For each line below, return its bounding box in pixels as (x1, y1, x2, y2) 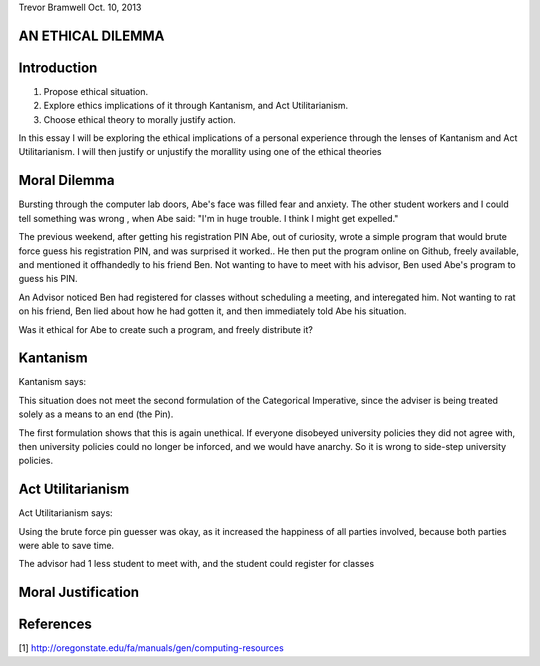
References (18, 616, 92, 633)
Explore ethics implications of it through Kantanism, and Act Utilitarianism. (43, 100, 349, 112)
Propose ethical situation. (43, 85, 149, 97)
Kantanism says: (18, 376, 87, 388)
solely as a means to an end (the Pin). (18, 408, 174, 420)
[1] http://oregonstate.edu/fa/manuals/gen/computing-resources (18, 642, 284, 654)
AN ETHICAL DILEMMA (18, 27, 165, 44)
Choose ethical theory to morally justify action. (43, 113, 236, 125)
